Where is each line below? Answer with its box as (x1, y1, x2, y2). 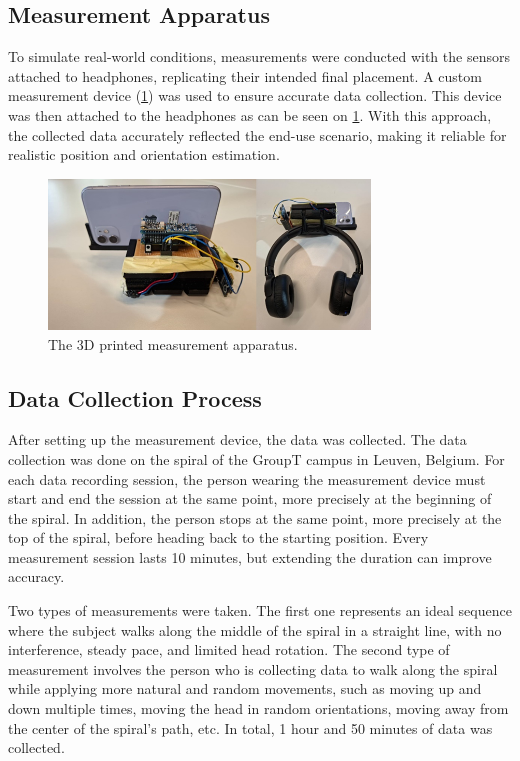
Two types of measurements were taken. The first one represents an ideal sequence (8, 600, 512, 621)
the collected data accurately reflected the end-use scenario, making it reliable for (8, 124, 507, 145)
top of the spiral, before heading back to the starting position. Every (8, 527, 429, 548)
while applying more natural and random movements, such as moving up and (8, 678, 482, 699)
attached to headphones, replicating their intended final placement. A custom (8, 65, 482, 86)
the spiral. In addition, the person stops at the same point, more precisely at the (8, 507, 502, 528)
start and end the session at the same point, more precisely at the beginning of (8, 488, 492, 509)
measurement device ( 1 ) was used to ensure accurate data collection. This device (8, 85, 502, 106)
